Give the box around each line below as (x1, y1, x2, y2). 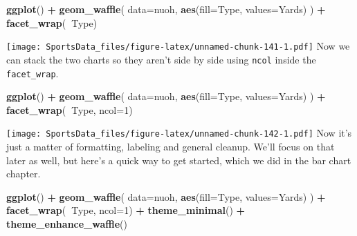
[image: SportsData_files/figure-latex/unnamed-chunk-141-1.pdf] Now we (6, 39, 350, 53)
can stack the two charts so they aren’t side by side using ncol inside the (6, 52, 316, 66)
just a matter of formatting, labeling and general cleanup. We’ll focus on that (6, 139, 335, 153)
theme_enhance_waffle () (6, 216, 127, 230)
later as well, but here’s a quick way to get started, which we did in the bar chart (6, 153, 351, 167)
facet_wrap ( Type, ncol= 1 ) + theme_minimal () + (6, 203, 246, 217)
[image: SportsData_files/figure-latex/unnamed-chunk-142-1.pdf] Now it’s (6, 126, 352, 140)
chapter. (6, 166, 41, 181)
